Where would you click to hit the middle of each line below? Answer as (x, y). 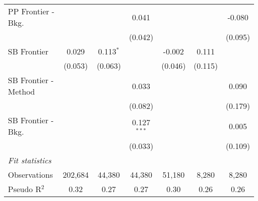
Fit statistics (30, 160)
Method (22, 91)
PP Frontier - (31, 11)
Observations (31, 175)
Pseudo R (25, 189)
